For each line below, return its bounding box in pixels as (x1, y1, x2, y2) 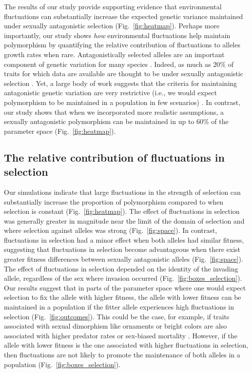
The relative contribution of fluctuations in (4, 149, 225, 165)
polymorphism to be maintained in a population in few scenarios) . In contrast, (4, 97, 241, 107)
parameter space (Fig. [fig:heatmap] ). (4, 125, 116, 136)
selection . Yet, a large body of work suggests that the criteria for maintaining (4, 78, 237, 88)
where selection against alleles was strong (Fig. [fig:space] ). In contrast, (4, 225, 217, 235)
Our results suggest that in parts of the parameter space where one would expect (4, 282, 246, 292)
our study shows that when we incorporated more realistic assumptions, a (4, 106, 224, 117)
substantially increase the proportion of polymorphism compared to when (4, 196, 224, 207)
